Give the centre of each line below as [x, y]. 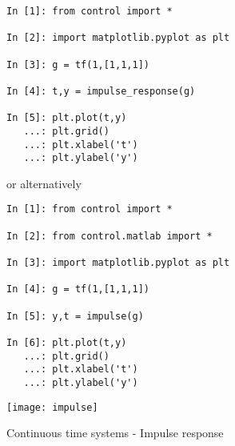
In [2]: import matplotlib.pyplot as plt [118, 38]
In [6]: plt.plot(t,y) [67, 343]
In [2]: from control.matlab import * [110, 236]
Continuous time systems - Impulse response [115, 433]
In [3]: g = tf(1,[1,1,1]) [78, 64]
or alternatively [44, 183]
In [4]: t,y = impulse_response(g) [101, 91]
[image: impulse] [52, 407]
